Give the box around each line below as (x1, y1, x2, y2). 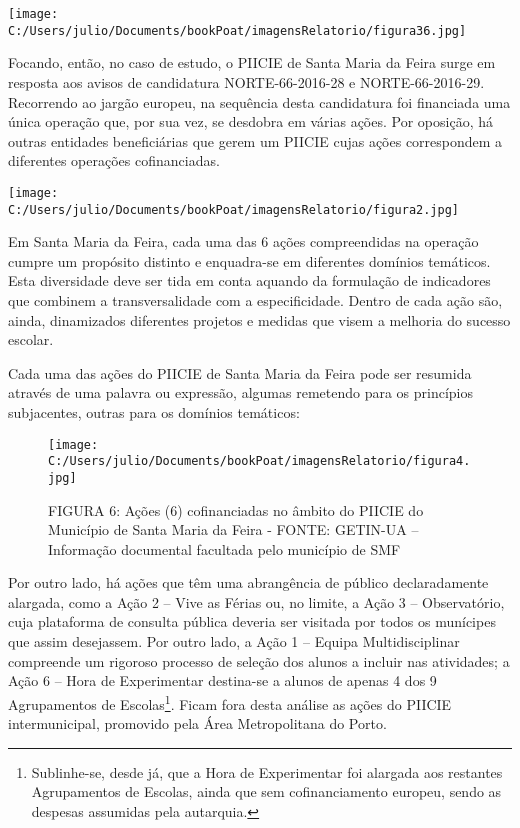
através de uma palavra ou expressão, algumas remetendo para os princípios (8, 382, 474, 403)
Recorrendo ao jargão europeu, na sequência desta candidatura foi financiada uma (8, 91, 511, 112)
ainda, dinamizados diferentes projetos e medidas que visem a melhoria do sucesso (8, 309, 511, 330)
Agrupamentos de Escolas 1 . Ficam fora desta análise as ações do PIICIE (8, 690, 452, 714)
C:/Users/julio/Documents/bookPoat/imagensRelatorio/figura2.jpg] (8, 202, 460, 217)
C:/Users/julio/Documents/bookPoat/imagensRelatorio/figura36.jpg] (8, 23, 467, 38)
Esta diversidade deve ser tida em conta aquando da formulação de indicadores (8, 270, 491, 291)
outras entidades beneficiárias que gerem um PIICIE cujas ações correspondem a (8, 130, 503, 151)
